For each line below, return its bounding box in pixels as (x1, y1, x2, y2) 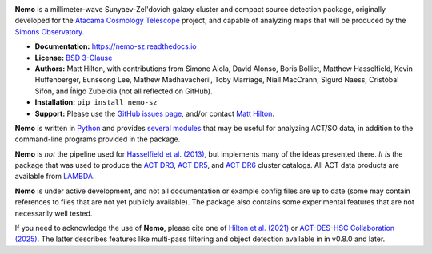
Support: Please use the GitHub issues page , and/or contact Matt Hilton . (34, 109, 275, 118)
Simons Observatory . (14, 26, 85, 36)
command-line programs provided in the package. (14, 134, 181, 144)
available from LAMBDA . (14, 172, 95, 181)
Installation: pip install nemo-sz (34, 97, 158, 107)
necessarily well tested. (14, 208, 93, 218)
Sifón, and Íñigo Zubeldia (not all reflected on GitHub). (34, 86, 213, 96)
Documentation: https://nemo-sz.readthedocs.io (34, 42, 198, 51)
